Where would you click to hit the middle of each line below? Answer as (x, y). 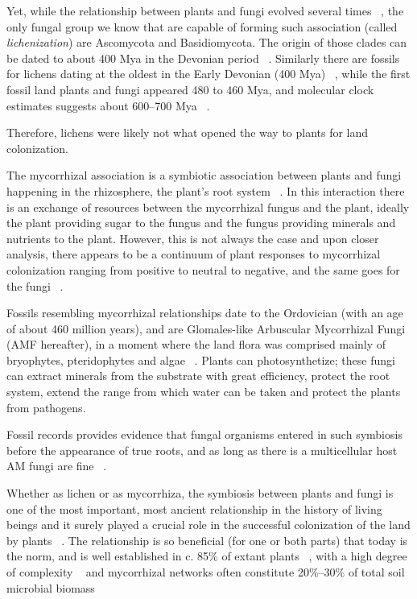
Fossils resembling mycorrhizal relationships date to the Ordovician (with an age (205, 313)
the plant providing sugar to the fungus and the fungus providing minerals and (201, 223)
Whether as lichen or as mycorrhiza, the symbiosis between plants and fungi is (200, 493)
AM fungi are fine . (57, 466)
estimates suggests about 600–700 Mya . (108, 105)
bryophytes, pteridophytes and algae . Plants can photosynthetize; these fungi (201, 359)
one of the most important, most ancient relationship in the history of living (194, 508)
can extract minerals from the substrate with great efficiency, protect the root (198, 376)
